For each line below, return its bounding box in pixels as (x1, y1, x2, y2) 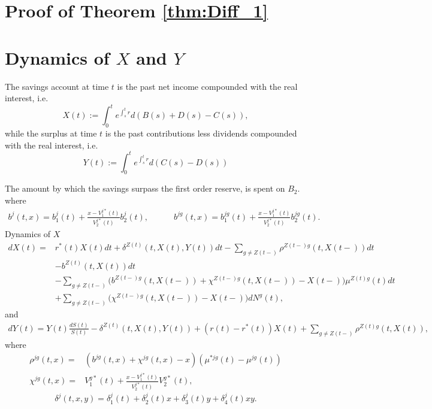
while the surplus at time (5, 126, 97, 139)
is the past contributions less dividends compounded (105, 126, 297, 139)
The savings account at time (5, 80, 109, 92)
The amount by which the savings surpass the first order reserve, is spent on (5, 182, 285, 195)
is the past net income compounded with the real (117, 80, 298, 92)
